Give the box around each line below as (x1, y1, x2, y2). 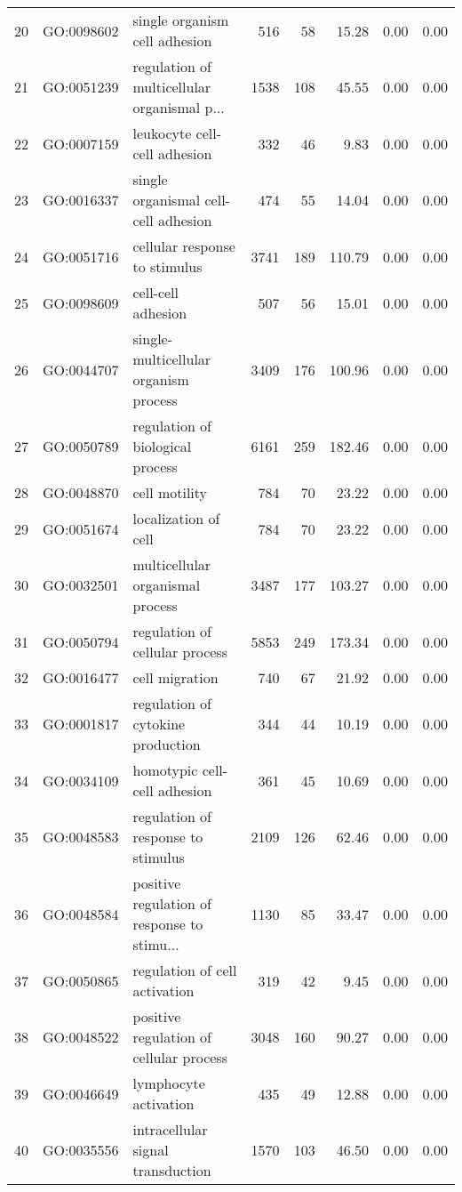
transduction (132, 1160, 211, 1180)
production (132, 734, 201, 754)
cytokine (132, 713, 186, 734)
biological (132, 436, 192, 456)
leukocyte (132, 123, 192, 143)
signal (132, 1140, 169, 1160)
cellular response (132, 236, 235, 256)
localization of (132, 508, 220, 528)
